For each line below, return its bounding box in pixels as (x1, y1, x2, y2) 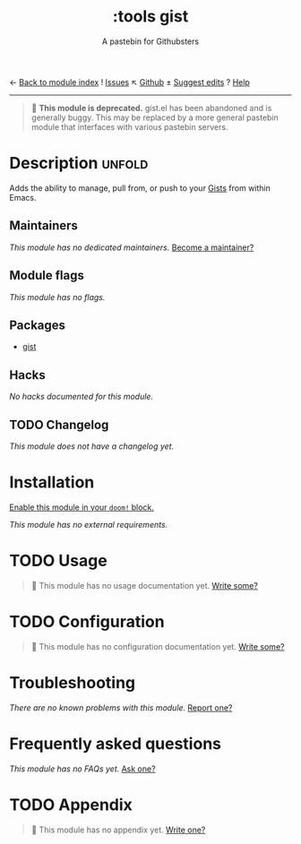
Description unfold (9, 153, 149, 174)
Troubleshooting (9, 672, 136, 693)
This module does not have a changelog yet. (9, 441, 175, 452)
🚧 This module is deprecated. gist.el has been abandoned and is (30, 102, 272, 113)
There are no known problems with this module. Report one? (9, 702, 233, 713)
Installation (9, 472, 95, 493)
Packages (9, 317, 65, 332)
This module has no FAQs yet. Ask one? (9, 763, 156, 774)
